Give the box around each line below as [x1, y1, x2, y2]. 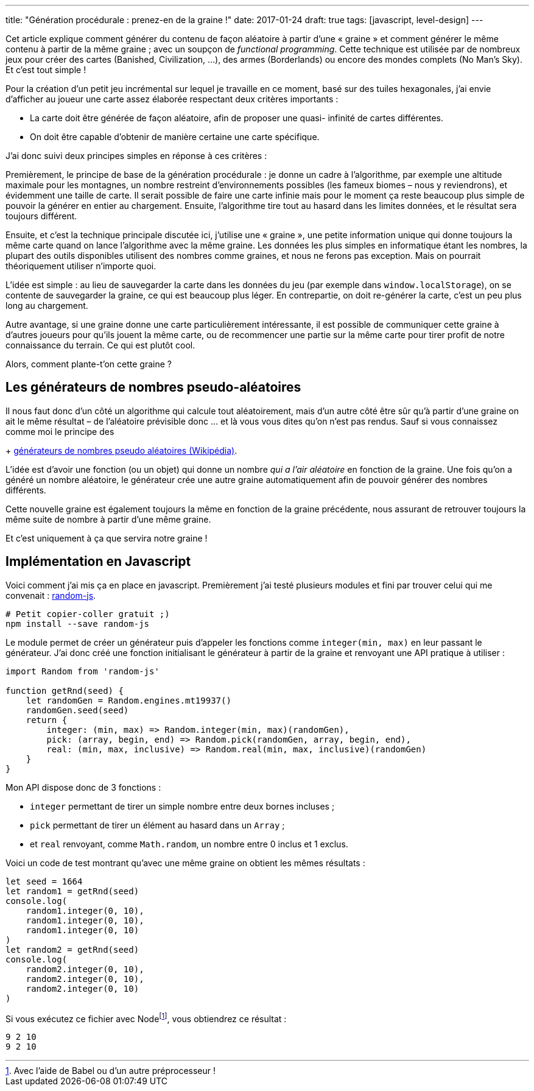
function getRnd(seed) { [5, 685, 124, 696]
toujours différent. [5, 211, 77, 221]
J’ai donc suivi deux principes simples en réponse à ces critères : [5, 150, 267, 161]
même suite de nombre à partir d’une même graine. [5, 514, 211, 524]
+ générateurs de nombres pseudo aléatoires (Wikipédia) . [5, 445, 237, 456]
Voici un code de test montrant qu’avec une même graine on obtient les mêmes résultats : [5, 857, 365, 868]
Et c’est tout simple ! [5, 65, 86, 75]
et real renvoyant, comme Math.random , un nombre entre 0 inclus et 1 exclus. [30, 838, 348, 849]
